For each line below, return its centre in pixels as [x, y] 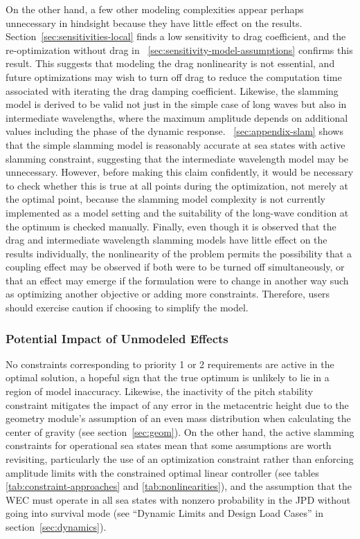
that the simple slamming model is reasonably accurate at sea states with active [175, 144]
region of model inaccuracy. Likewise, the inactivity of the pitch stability [160, 391]
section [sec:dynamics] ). [56, 527]
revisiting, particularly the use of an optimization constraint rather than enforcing [180, 459]
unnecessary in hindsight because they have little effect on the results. [154, 22]
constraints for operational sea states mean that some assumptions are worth [169, 445]
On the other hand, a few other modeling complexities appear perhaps [155, 9]
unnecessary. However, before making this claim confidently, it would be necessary [180, 172]
